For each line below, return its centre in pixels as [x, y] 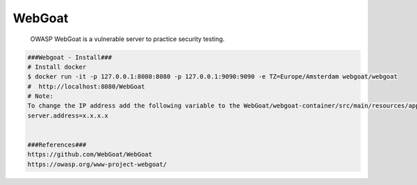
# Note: [40, 96]
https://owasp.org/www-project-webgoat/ [97, 164]
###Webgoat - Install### [70, 57]
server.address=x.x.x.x [68, 115]
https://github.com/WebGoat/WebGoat [90, 154]
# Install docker [57, 67]
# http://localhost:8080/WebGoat [86, 86]
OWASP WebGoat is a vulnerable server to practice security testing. [128, 39]
